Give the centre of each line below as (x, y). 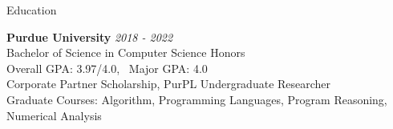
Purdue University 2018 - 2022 (90, 36)
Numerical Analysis (54, 115)
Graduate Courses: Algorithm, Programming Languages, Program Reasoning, (197, 99)
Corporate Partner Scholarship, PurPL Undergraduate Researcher (169, 84)
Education (32, 10)
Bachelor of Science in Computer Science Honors (126, 52)
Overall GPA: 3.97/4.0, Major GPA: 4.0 (107, 68)
